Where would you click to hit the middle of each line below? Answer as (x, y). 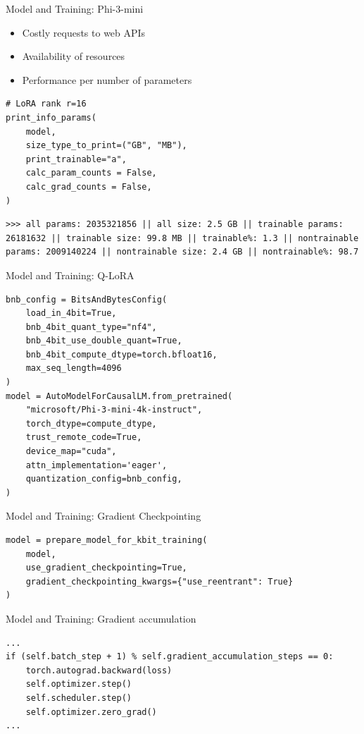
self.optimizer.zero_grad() (91, 712)
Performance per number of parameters (107, 79)
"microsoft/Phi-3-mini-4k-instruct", (114, 410)
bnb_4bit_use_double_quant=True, (104, 341)
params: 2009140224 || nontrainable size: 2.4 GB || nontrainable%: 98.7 (182, 252)
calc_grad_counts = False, (89, 186)
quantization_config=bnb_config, (104, 479)
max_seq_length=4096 (74, 368)
